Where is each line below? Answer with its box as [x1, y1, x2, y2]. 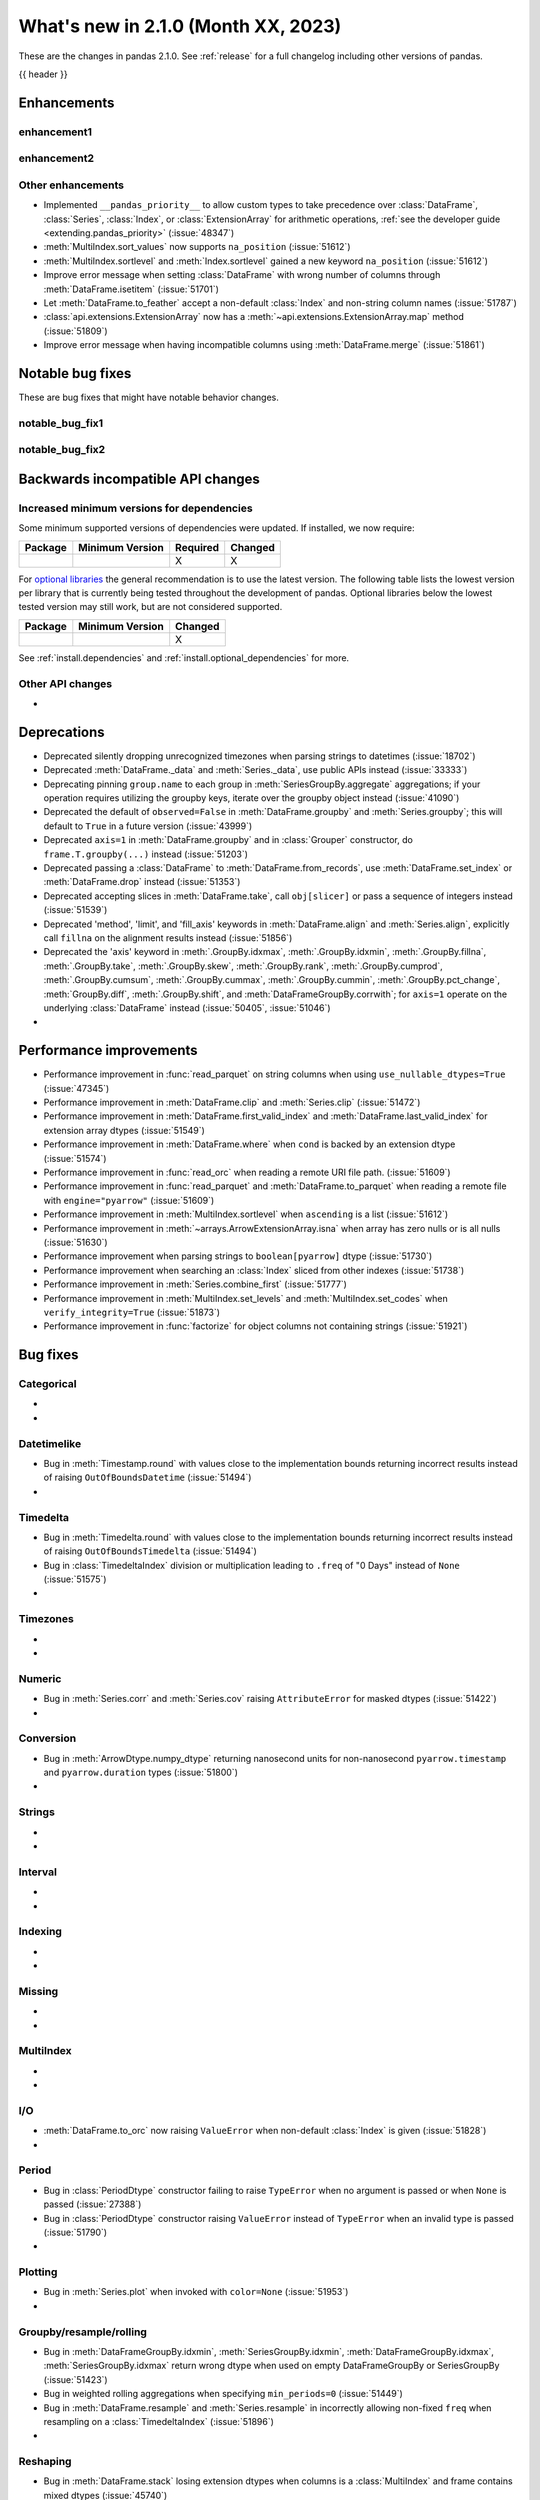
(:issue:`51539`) [43, 904, 108, 916]
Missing [18, 1984, 59, 1998]
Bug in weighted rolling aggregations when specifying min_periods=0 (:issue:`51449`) [43, 2388, 404, 2400]
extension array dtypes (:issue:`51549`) [43, 1124, 205, 1136]
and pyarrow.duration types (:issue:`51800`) [43, 1766, 239, 1779]
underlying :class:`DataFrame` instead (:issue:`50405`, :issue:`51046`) [43, 1001, 331, 1014]
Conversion [18, 1731, 77, 1745]
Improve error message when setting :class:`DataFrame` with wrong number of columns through [43, 269, 441, 281]
